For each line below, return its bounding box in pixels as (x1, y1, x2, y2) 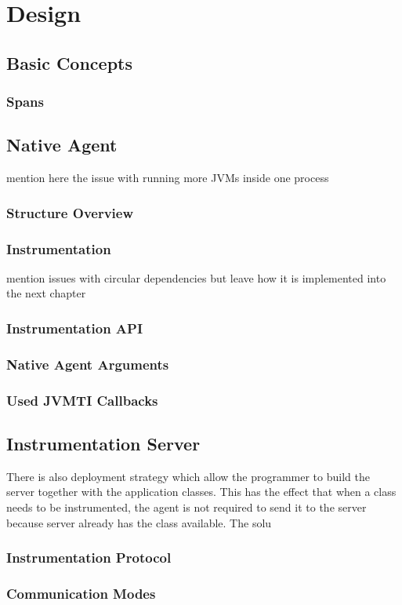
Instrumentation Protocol (6, 548, 172, 567)
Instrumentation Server (6, 431, 201, 455)
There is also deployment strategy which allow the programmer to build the (6, 468, 370, 484)
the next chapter (6, 285, 86, 301)
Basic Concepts (6, 50, 133, 75)
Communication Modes (6, 583, 156, 603)
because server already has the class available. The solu (6, 514, 272, 530)
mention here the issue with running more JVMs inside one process (6, 169, 329, 186)
